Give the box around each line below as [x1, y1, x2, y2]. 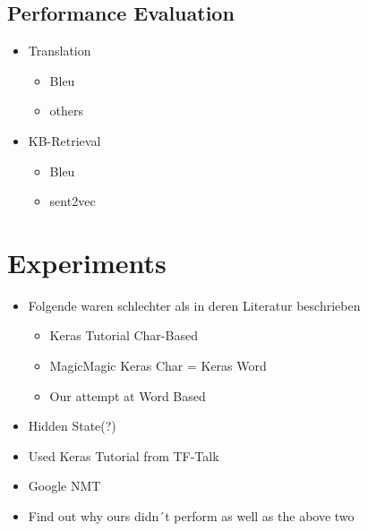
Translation [28, 41, 91, 60]
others [49, 101, 84, 120]
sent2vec [49, 192, 96, 210]
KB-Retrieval [28, 131, 101, 150]
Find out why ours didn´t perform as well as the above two [28, 507, 355, 526]
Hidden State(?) [28, 416, 116, 435]
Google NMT [28, 476, 101, 495]
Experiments [7, 244, 167, 280]
